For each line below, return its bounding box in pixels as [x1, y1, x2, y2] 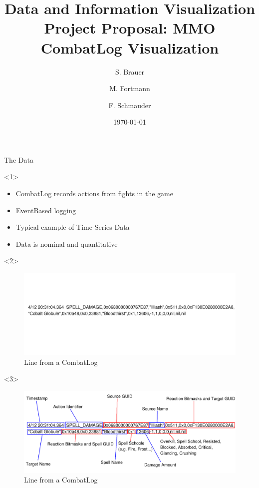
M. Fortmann [109, 83, 150, 94]
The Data [4, 154, 33, 165]
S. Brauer [115, 66, 145, 77]
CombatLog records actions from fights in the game [15, 188, 173, 199]
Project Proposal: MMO [44, 18, 216, 38]
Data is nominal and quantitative [15, 238, 118, 249]
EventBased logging [15, 205, 76, 215]
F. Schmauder [108, 100, 151, 110]
